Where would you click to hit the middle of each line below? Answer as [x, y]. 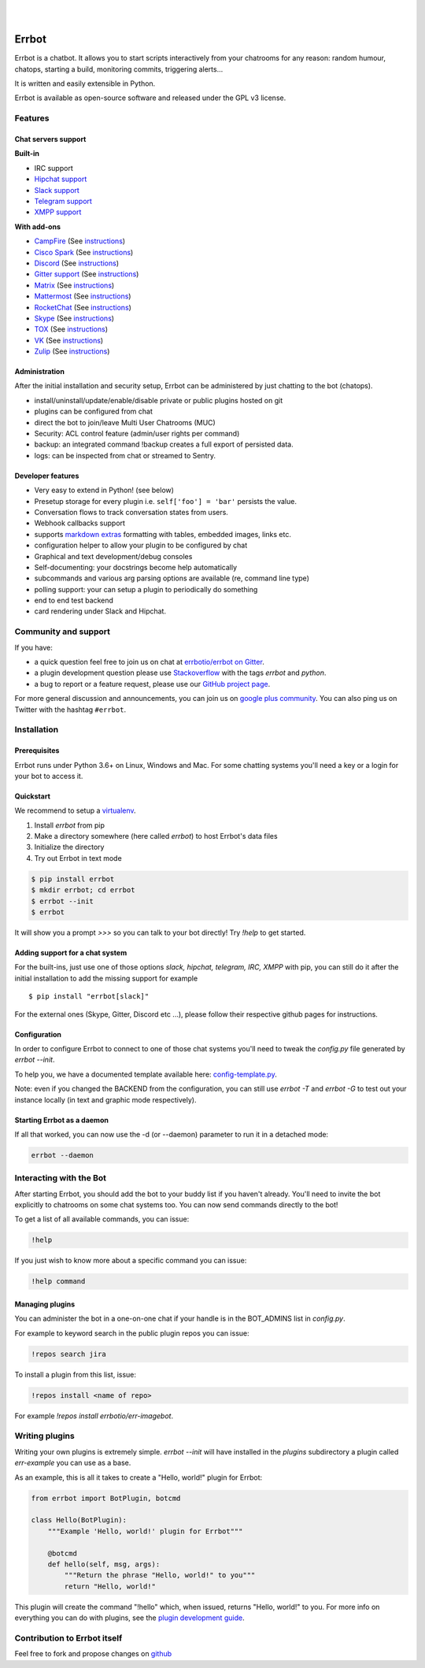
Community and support [62, 632]
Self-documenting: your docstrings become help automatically [136, 567]
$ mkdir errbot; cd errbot [83, 890]
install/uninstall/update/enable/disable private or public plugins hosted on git [159, 400]
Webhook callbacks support [80, 523]
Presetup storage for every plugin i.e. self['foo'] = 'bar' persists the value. [165, 501]
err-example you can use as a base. [73, 1463]
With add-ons [37, 226]
